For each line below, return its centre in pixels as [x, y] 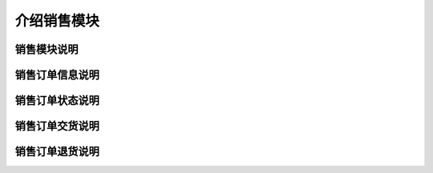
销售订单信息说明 [57, 75]
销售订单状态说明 [57, 101]
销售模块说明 [47, 49]
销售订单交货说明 [57, 126]
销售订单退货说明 [57, 152]
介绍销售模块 [57, 21]
